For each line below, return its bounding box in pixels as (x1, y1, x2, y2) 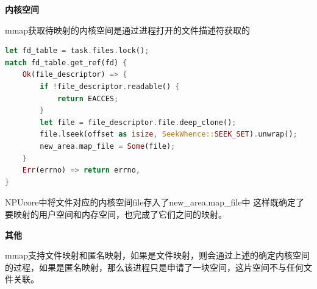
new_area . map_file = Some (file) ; (40, 141, 176, 151)
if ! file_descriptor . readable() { (40, 82, 180, 91)
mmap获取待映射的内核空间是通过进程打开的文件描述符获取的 (5, 23, 251, 36)
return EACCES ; (57, 94, 119, 103)
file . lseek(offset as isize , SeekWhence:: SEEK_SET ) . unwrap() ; (40, 130, 297, 139)
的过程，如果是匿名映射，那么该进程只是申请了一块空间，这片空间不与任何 (5, 260, 304, 273)
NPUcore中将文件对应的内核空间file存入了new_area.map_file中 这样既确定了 (5, 196, 305, 209)
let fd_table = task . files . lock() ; (5, 46, 149, 55)
